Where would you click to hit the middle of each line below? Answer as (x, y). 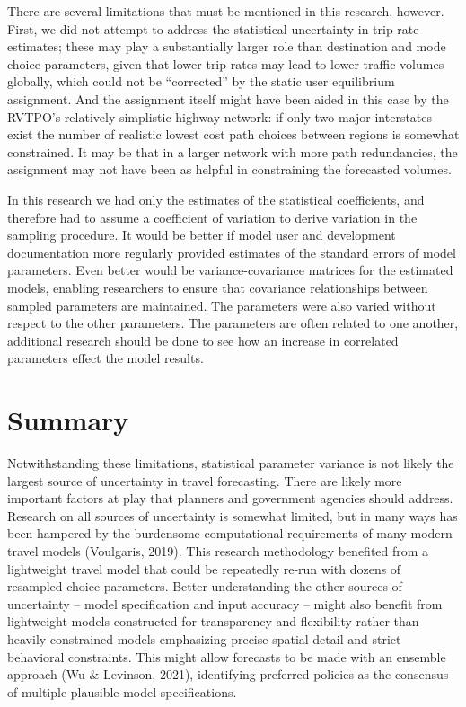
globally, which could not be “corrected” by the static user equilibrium (201, 81)
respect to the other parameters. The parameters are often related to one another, (233, 323)
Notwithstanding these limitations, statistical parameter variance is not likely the (231, 463)
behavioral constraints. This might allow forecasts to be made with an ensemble (227, 656)
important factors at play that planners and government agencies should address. (230, 498)
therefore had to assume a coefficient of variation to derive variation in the (212, 217)
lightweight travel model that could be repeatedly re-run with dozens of (204, 568)
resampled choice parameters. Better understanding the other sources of (205, 586)
